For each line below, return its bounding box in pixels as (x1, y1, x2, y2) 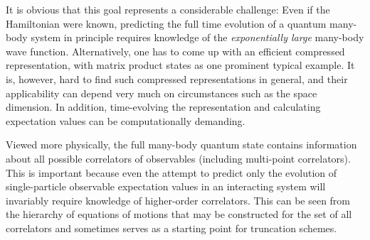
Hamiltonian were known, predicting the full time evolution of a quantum (6, 16, 327, 31)
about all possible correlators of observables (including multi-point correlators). (6, 151, 351, 165)
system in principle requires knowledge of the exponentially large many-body (31, 30, 364, 45)
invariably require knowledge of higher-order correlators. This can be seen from (6, 192, 351, 207)
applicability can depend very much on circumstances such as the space (6, 85, 317, 100)
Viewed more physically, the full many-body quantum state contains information (6, 137, 357, 152)
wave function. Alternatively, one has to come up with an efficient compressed (6, 43, 345, 58)
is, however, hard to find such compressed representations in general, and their (6, 71, 348, 86)
